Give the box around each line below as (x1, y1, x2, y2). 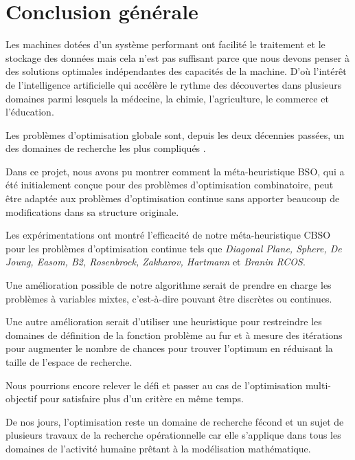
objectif (5, 391, 37, 406)
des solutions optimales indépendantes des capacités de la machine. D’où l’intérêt (5, 64, 347, 78)
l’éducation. (5, 105, 54, 119)
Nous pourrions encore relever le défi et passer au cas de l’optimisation (5, 377, 303, 392)
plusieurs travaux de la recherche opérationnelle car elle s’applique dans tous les (5, 428, 341, 442)
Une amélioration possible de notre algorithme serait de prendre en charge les (5, 278, 332, 292)
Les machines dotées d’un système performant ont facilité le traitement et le (5, 37, 325, 52)
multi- (305, 377, 331, 392)
